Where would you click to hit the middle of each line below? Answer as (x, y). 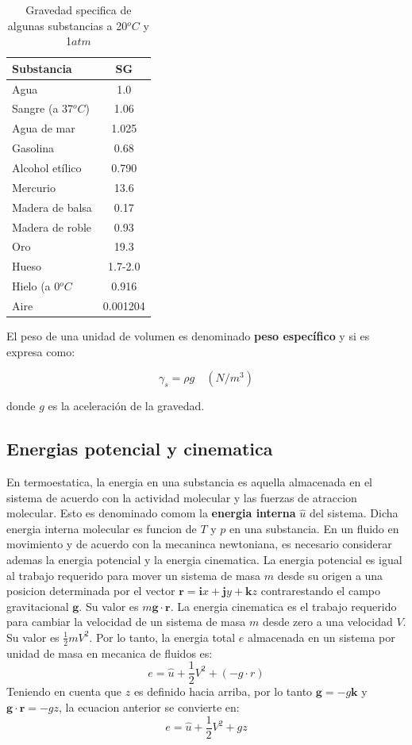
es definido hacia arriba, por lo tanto (223, 691)
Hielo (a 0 (36, 286)
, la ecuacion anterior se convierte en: (149, 707)
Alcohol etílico (47, 167)
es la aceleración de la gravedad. (126, 406)
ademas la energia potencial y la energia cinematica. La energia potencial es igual (204, 559)
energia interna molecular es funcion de (102, 528)
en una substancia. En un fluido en (314, 528)
